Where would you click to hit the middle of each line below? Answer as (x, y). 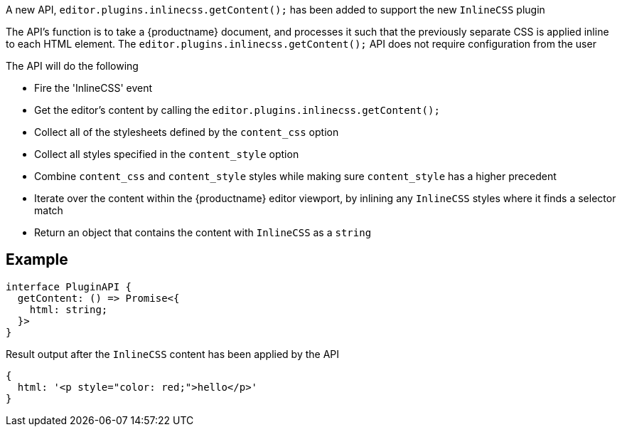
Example (37, 260)
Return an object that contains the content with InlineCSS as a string (203, 232)
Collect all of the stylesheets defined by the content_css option (187, 132)
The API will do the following (72, 66)
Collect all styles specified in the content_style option (167, 154)
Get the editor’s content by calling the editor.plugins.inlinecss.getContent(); (237, 110)
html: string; (69, 309)
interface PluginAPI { (69, 286)
